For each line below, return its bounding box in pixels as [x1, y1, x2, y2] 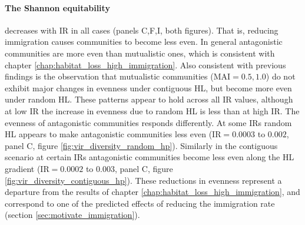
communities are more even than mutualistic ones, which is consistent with [5, 47, 275, 59]
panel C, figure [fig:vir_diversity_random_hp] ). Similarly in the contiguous [5, 139, 278, 151]
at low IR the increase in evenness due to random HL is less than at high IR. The [5, 104, 300, 117]
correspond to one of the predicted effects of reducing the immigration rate [5, 197, 275, 209]
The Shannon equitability [5, 1, 110, 14]
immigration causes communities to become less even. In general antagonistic [5, 35, 283, 48]
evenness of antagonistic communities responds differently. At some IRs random [5, 116, 292, 128]
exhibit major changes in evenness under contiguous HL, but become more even [5, 81, 292, 94]
